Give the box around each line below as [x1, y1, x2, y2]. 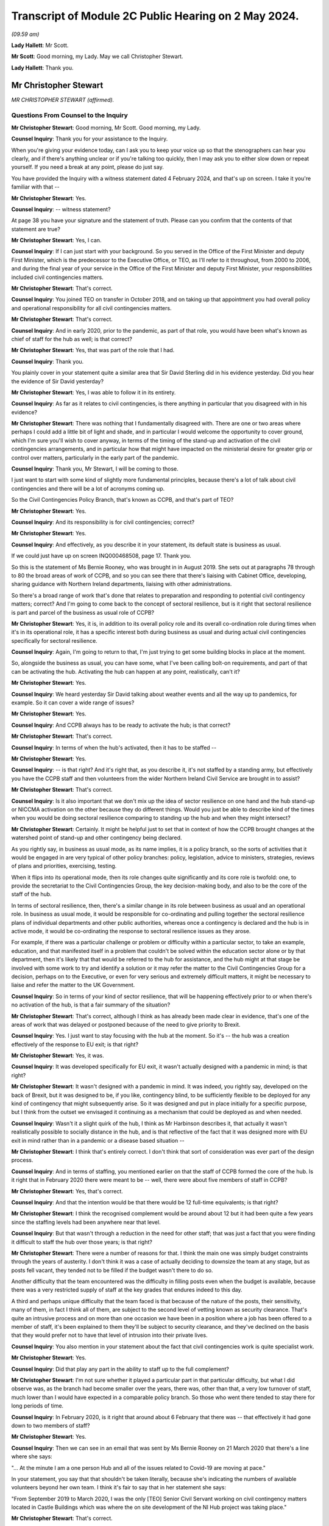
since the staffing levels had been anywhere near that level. [11, 1218, 161, 1226]
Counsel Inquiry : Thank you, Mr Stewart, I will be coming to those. [11, 465, 179, 472]
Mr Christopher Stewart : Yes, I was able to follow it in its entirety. [11, 388, 176, 396]
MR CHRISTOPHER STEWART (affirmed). [11, 96, 115, 103]
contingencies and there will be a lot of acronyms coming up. [11, 485, 165, 492]
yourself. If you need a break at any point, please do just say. [11, 164, 164, 171]
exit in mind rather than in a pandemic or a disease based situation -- [11, 1137, 185, 1144]
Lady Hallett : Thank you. [11, 64, 74, 71]
